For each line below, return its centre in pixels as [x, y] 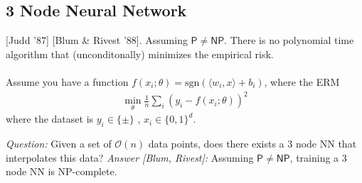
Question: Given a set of [59, 144]
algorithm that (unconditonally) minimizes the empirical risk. [140, 54]
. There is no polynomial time [289, 40]
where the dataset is [50, 119]
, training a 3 [318, 157]
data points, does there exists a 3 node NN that [252, 144]
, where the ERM [302, 81]
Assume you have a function [67, 81]
